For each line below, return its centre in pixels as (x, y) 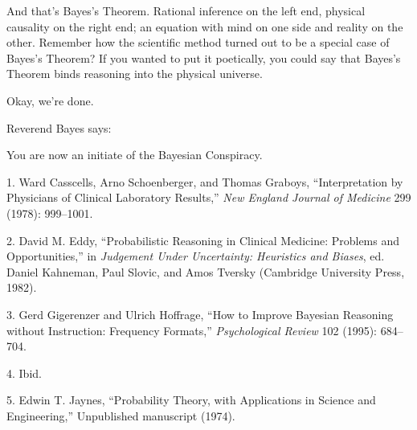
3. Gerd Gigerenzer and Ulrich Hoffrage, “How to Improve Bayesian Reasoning (200, 314)
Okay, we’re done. (50, 100)
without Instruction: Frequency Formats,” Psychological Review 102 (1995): (192, 330)
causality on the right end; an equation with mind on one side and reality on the (205, 26)
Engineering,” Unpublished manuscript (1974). (121, 415)
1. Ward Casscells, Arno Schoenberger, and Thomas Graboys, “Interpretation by (205, 181)
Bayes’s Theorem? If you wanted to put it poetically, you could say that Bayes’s (204, 57)
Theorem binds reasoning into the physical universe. (135, 74)
